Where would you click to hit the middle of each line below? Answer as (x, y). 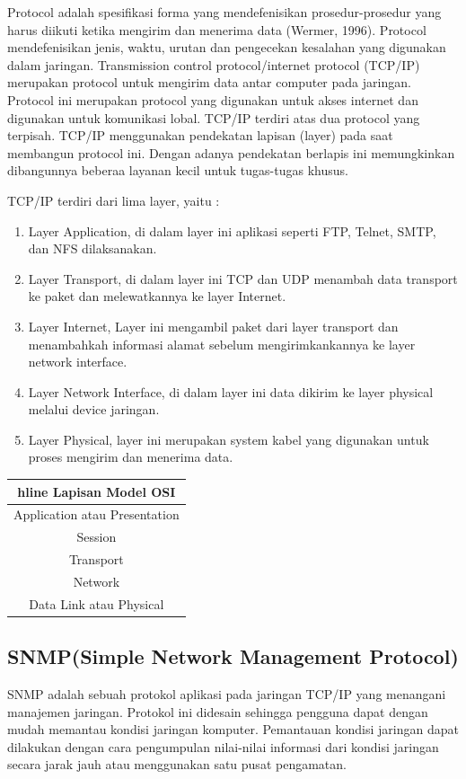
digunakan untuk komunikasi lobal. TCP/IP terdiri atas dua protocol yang (214, 117)
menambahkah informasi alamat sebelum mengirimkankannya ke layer (222, 344)
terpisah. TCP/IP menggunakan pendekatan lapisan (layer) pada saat (200, 135)
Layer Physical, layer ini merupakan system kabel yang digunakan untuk (229, 439)
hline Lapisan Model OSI (97, 491)
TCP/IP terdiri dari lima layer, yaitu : (114, 200)
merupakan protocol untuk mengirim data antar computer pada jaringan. (209, 82)
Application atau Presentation (97, 514)
